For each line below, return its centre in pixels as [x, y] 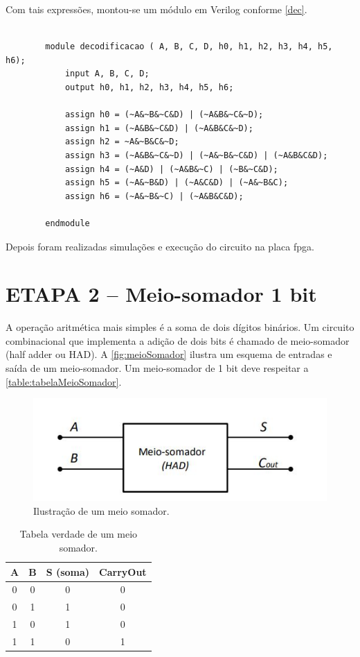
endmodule [67, 223]
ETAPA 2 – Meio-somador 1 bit [161, 294]
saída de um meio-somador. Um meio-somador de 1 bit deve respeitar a [157, 368]
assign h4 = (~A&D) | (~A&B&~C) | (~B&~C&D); [171, 169]
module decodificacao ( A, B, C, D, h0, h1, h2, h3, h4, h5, [189, 47]
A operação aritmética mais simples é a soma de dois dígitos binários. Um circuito [180, 327]
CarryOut [123, 571]
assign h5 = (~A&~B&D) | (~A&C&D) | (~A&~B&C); [177, 183]
